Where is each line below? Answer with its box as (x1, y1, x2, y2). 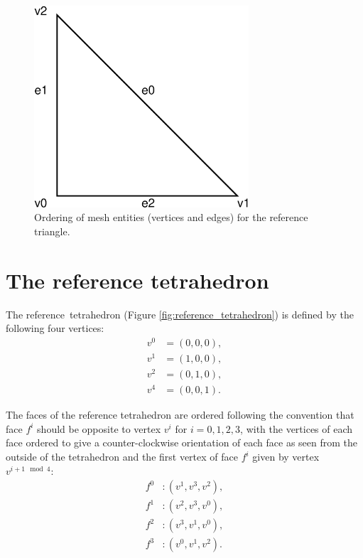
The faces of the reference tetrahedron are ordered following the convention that (6, 407, 354, 422)
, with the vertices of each (240, 421, 353, 436)
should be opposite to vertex (37, 421, 161, 436)
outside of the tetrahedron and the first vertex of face (6, 449, 238, 464)
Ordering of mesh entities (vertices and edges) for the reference (34, 210, 308, 225)
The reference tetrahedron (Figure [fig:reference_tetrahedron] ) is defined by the (6, 306, 354, 321)
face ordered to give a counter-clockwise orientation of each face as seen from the (6, 435, 358, 450)
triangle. (34, 223, 70, 238)
